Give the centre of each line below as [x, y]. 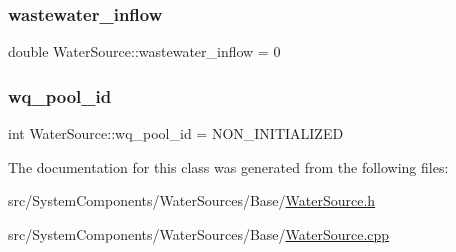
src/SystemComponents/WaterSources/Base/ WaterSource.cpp [199, 233]
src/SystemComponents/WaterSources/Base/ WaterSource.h [192, 200]
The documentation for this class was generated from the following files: [228, 166]
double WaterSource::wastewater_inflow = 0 [144, 51]
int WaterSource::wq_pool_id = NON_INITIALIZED [176, 133]
